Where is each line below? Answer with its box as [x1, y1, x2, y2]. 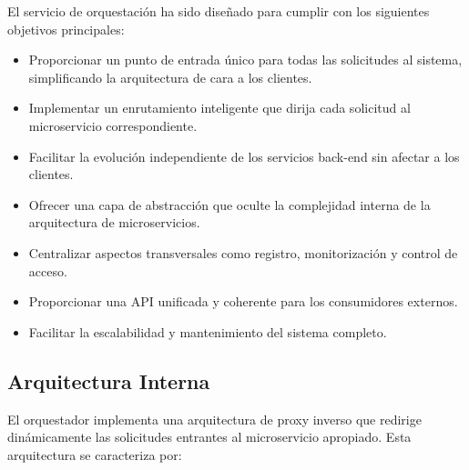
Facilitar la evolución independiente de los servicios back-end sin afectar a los [28, 146, 460, 165]
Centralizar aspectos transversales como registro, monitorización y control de [28, 243, 458, 262]
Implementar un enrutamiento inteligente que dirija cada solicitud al [28, 98, 411, 117]
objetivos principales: [7, 19, 125, 38]
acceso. [28, 261, 67, 280]
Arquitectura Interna [7, 366, 210, 395]
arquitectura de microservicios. [28, 213, 200, 232]
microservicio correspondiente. [28, 115, 198, 135]
